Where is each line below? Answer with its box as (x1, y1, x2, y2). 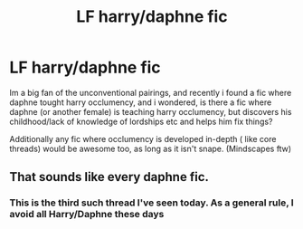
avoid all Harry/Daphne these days (9, 208, 165, 221)
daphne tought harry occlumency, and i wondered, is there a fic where (9, 97, 272, 108)
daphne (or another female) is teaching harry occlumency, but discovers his (9, 106, 292, 117)
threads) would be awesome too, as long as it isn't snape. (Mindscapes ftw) (9, 143, 292, 154)
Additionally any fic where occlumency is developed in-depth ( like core (9, 133, 277, 144)
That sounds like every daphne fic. (9, 169, 210, 185)
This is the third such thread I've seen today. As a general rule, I (9, 196, 294, 209)
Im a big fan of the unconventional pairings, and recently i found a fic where (9, 87, 292, 98)
